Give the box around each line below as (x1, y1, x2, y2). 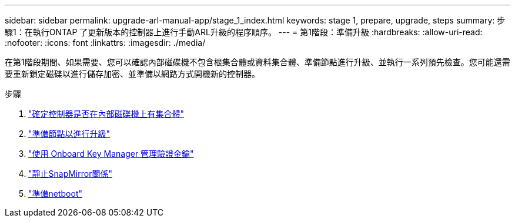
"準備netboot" (28, 189, 82, 199)
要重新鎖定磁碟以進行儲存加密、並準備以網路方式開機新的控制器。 (5, 69, 260, 79)
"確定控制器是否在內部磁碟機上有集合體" (28, 109, 185, 119)
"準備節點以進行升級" (28, 129, 111, 139)
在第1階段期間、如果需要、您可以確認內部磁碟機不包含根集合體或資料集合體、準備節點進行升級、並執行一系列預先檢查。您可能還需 (5, 57, 510, 67)
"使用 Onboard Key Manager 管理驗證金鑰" (28, 149, 194, 159)
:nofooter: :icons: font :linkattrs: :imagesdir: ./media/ (5, 38, 206, 48)
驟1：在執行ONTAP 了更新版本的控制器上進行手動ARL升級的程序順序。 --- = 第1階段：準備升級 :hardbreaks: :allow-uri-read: (5, 27, 483, 37)
